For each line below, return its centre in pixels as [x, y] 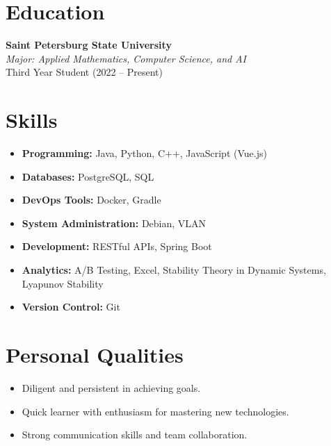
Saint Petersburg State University [89, 45]
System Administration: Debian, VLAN [114, 223]
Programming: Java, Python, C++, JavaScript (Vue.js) [144, 153]
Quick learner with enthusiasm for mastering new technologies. [155, 411]
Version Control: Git [71, 307]
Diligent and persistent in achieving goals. [111, 387]
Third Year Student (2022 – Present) [84, 72]
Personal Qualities [95, 354]
